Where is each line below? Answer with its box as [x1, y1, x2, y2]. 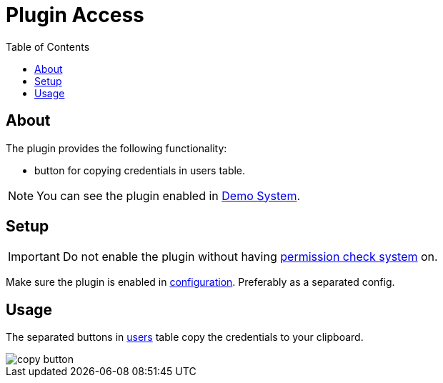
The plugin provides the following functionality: [6, 141, 227, 154]
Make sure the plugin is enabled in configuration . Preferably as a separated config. [6, 276, 395, 289]
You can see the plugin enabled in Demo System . [36, 188, 300, 203]
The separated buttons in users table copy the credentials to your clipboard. [6, 331, 364, 344]
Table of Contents [6, 40, 90, 53]
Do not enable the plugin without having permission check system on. [62, 249, 438, 264]
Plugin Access [6, 3, 144, 27]
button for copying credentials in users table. [34, 164, 246, 176]
